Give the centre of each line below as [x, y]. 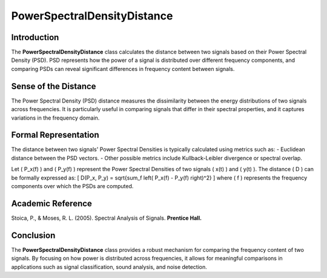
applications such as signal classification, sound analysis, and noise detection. [109, 266]
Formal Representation [55, 135]
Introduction [35, 37]
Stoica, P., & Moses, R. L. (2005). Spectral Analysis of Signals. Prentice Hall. [107, 218]
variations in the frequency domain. [55, 118]
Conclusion [33, 235]
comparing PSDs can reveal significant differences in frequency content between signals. [123, 69]
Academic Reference [51, 203]
